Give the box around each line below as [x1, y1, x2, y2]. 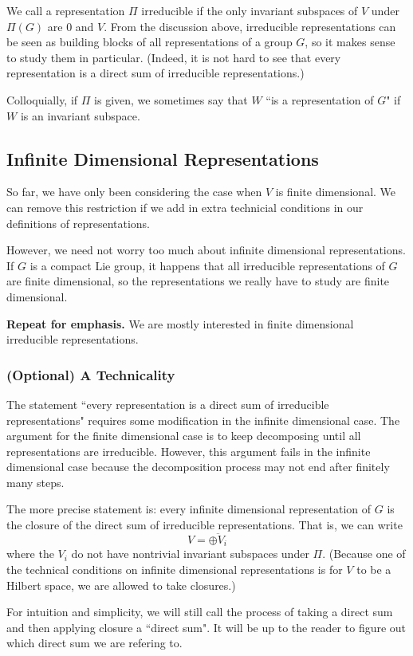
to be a [356, 560, 391, 577]
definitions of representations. [6, 214, 150, 231]
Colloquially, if [6, 91, 78, 108]
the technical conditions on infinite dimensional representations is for [6, 560, 343, 577]
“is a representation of [265, 91, 374, 108]
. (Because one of [322, 545, 406, 562]
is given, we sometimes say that [94, 91, 248, 108]
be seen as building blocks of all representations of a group [6, 33, 293, 50]
